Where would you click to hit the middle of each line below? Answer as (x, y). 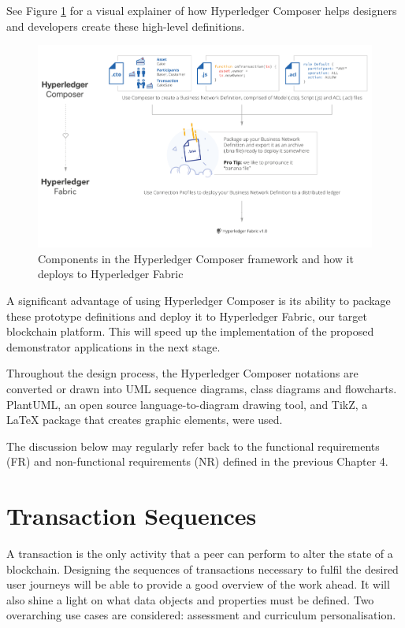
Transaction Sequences (132, 516)
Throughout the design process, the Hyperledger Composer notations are (182, 373)
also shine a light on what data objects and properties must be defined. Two (190, 599)
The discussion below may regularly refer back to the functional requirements (193, 446)
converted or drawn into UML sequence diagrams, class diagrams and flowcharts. (202, 388)
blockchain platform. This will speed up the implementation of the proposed (190, 331)
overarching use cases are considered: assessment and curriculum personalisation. (201, 615)
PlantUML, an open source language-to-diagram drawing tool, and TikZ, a (187, 404)
